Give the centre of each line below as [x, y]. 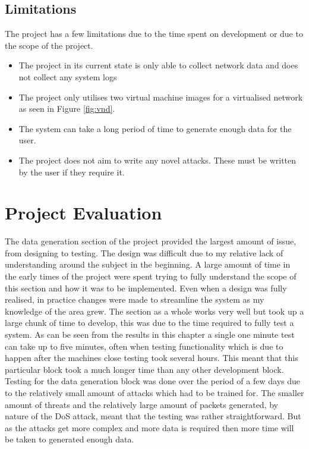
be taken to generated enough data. [70, 439]
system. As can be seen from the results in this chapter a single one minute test [150, 335]
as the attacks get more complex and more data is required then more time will [149, 427]
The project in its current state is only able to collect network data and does [158, 65]
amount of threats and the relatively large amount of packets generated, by [141, 404]
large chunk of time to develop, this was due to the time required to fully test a [149, 323]
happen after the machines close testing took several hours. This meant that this [152, 358]
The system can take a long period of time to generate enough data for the [155, 128]
